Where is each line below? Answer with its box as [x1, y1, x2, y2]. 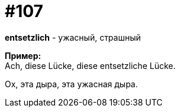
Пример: [5, 50, 41, 61]
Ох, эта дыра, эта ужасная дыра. [5, 78, 138, 89]
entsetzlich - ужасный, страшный [5, 32, 141, 42]
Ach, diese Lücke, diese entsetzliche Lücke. [5, 60, 176, 71]
